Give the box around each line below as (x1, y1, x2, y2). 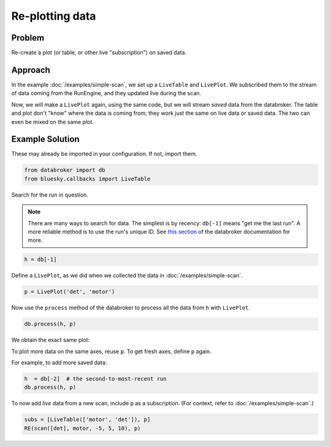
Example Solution (11, 134, 80, 144)
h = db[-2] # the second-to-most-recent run (24, 375, 167, 383)
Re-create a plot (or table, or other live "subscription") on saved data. (11, 49, 187, 56)
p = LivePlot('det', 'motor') (24, 289, 115, 295)
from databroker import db (24, 166, 105, 174)
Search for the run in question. (11, 191, 89, 198)
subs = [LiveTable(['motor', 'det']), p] (24, 416, 151, 423)
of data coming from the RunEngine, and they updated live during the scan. (11, 90, 202, 97)
